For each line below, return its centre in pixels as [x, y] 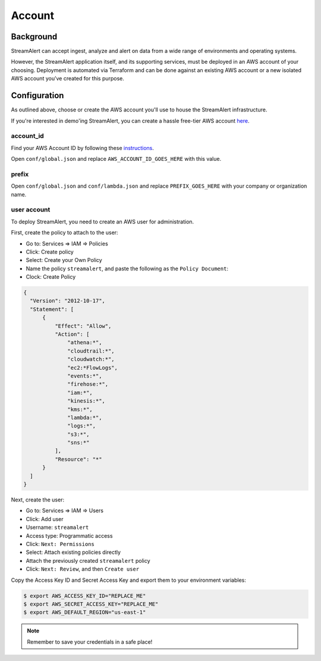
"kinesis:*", [86, 401]
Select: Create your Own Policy [64, 260]
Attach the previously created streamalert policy [88, 560]
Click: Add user [45, 519]
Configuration [37, 96]
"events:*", [85, 376]
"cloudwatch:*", [91, 359]
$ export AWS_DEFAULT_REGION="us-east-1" [85, 612]
